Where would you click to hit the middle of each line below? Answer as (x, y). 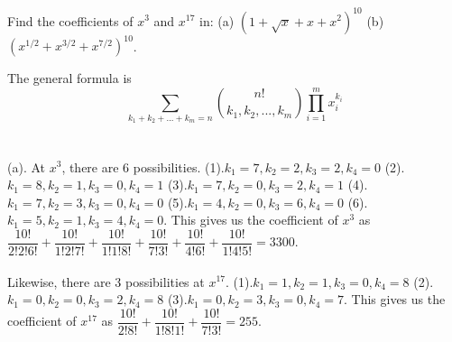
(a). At (26, 166)
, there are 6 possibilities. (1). (143, 166)
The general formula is (69, 78)
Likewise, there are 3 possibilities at (106, 281)
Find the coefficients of (70, 20)
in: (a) (217, 20)
